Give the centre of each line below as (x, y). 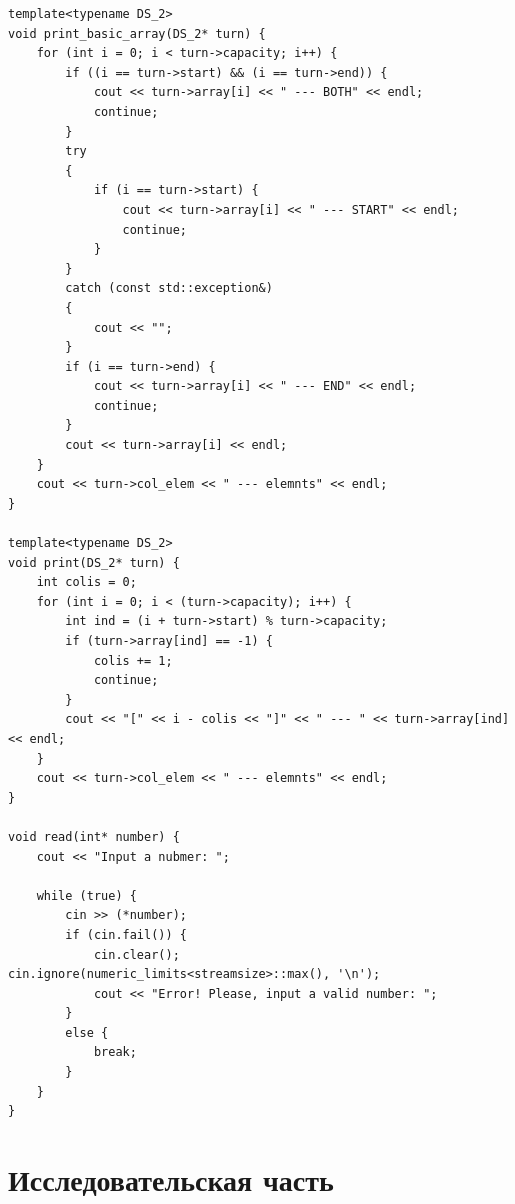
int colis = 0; (86, 582)
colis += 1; (133, 660)
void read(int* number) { (94, 836)
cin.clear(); (136, 954)
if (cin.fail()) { (126, 934)
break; (115, 1052)
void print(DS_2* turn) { (94, 562)
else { (87, 1032)
